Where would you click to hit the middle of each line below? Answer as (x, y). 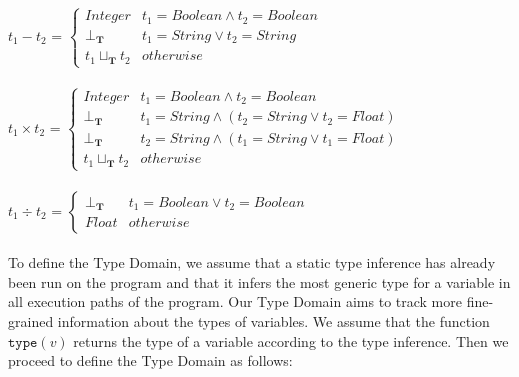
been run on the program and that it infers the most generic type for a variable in (259, 281)
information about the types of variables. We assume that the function (273, 320)
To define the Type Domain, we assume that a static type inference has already (252, 262)
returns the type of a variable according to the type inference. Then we (291, 340)
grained (31, 320)
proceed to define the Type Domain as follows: (150, 360)
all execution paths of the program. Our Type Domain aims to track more (235, 301)
